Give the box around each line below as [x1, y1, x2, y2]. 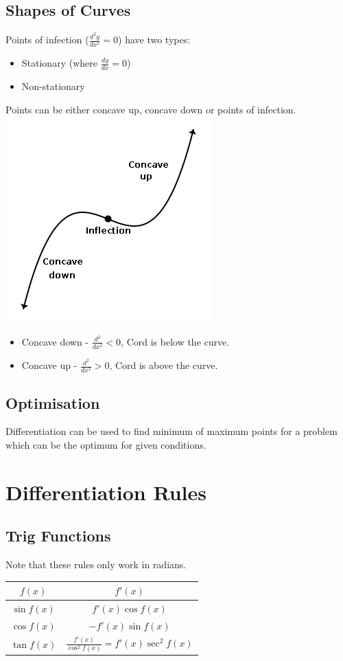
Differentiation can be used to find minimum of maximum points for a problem [5, 424, 338, 438]
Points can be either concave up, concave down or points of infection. [5, 102, 296, 116]
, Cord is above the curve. [109, 358, 218, 372]
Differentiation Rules [5, 478, 207, 506]
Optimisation [5, 392, 100, 413]
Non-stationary [21, 79, 85, 93]
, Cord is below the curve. [121, 334, 230, 348]
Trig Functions [5, 525, 111, 546]
